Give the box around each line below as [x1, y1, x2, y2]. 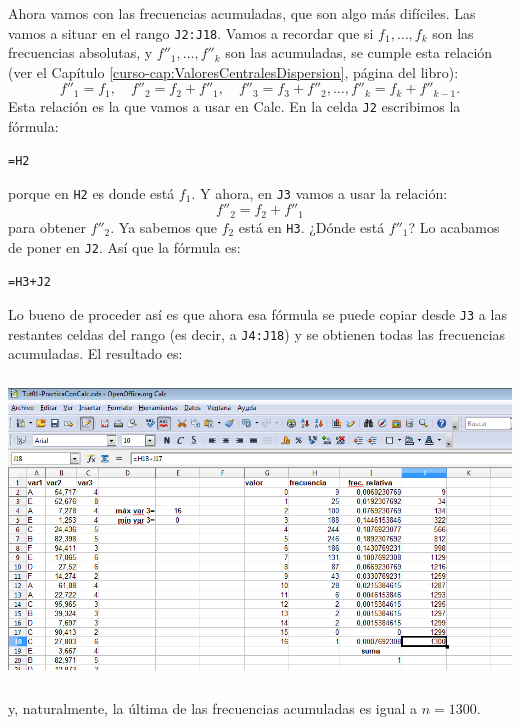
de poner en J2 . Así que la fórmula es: [8, 236, 241, 257]
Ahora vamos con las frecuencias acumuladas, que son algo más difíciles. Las [8, 3, 476, 23]
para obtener [8, 216, 86, 237]
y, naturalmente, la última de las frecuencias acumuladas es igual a [8, 697, 418, 718]
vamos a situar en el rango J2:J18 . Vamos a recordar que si [8, 22, 374, 43]
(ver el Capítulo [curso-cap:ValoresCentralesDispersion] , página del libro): [8, 61, 459, 82]
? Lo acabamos [408, 216, 500, 237]
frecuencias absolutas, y [8, 42, 153, 63]
